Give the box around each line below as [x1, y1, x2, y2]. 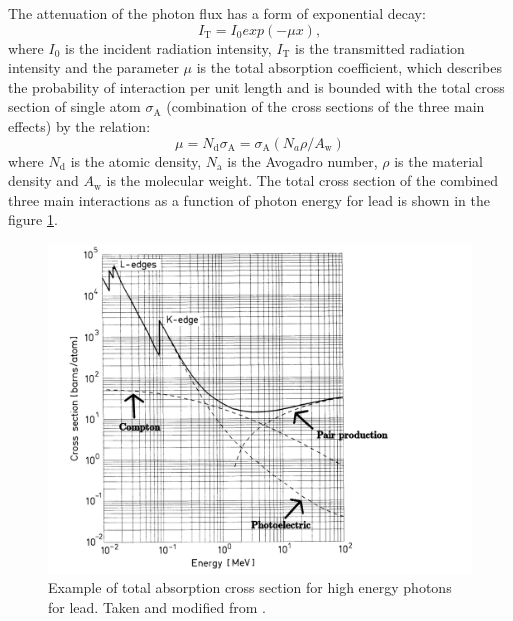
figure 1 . [8, 209, 58, 230]
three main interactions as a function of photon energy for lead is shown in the [8, 189, 490, 210]
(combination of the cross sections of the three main [166, 96, 485, 117]
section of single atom [8, 96, 141, 117]
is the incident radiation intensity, [65, 37, 272, 58]
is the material [394, 150, 483, 171]
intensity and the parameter [8, 57, 179, 78]
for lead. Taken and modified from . [48, 596, 266, 617]
